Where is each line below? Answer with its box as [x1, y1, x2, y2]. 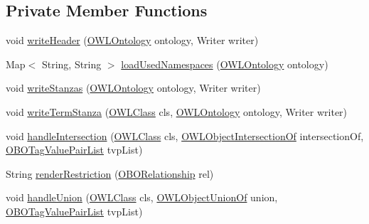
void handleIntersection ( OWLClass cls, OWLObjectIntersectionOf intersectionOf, [6, 128, 364, 143]
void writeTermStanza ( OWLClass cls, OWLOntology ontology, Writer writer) [6, 104, 348, 119]
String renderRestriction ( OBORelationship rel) [6, 166, 214, 181]
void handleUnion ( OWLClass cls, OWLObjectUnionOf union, [6, 190, 278, 205]
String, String [41, 56, 102, 71]
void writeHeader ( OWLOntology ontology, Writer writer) [6, 33, 259, 48]
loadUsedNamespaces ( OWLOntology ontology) [121, 56, 328, 71]
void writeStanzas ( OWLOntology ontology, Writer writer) [6, 80, 261, 95]
